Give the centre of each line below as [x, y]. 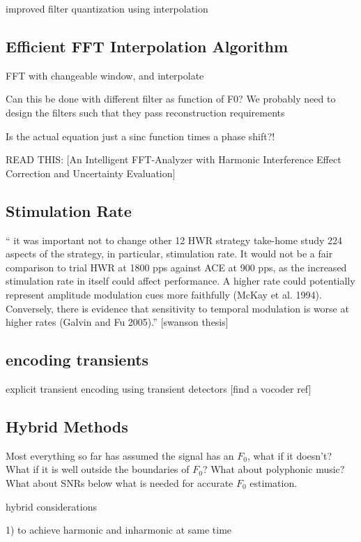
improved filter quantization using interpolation [107, 8]
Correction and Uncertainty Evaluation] [91, 173]
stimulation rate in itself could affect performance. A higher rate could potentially [180, 281]
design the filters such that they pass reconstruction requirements [145, 112]
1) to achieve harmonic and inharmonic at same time [119, 530]
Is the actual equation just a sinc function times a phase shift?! [140, 136]
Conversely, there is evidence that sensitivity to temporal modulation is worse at [177, 308]
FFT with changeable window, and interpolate [105, 75]
